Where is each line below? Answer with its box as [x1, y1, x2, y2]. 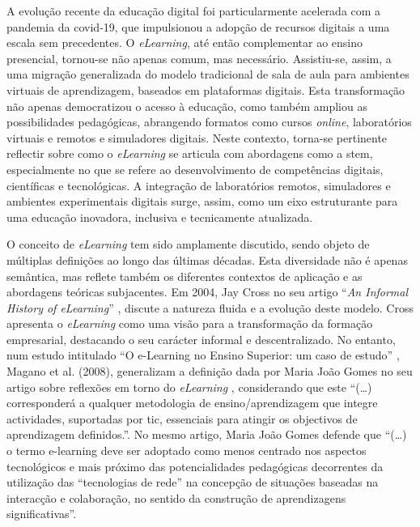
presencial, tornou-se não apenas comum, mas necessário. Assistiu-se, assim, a [6, 49, 392, 66]
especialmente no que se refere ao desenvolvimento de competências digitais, [6, 160, 384, 177]
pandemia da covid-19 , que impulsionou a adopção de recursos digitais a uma [6, 18, 390, 35]
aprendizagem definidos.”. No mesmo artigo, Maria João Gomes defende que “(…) [6, 426, 407, 443]
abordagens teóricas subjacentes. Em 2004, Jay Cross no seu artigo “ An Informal [6, 283, 409, 300]
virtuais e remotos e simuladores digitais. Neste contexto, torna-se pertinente [6, 129, 388, 146]
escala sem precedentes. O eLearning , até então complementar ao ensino [6, 34, 363, 51]
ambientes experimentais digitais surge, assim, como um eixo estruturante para [6, 193, 398, 210]
